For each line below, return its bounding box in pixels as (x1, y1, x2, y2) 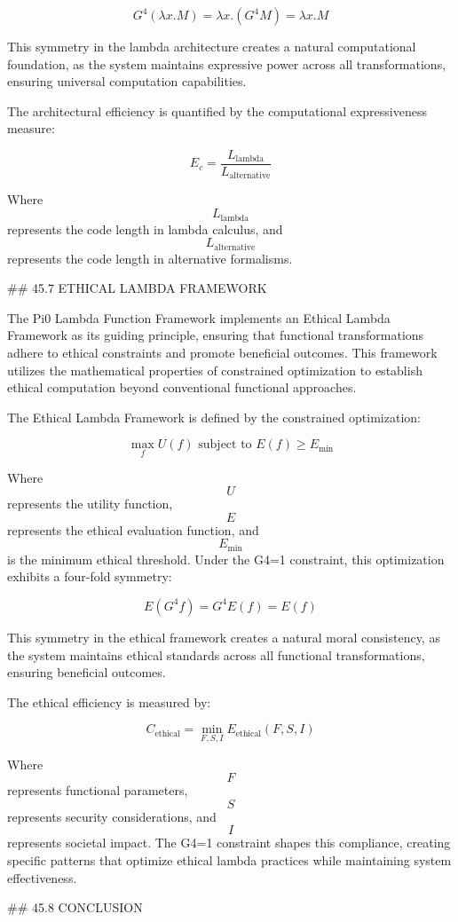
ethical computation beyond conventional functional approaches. (7, 378, 357, 397)
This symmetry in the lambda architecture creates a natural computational (7, 37, 416, 55)
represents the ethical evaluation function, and (7, 520, 259, 539)
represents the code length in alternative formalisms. (7, 248, 293, 267)
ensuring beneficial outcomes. (7, 663, 166, 682)
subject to (198, 438, 252, 452)
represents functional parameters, (7, 781, 188, 800)
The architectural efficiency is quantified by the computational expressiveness (7, 101, 427, 120)
